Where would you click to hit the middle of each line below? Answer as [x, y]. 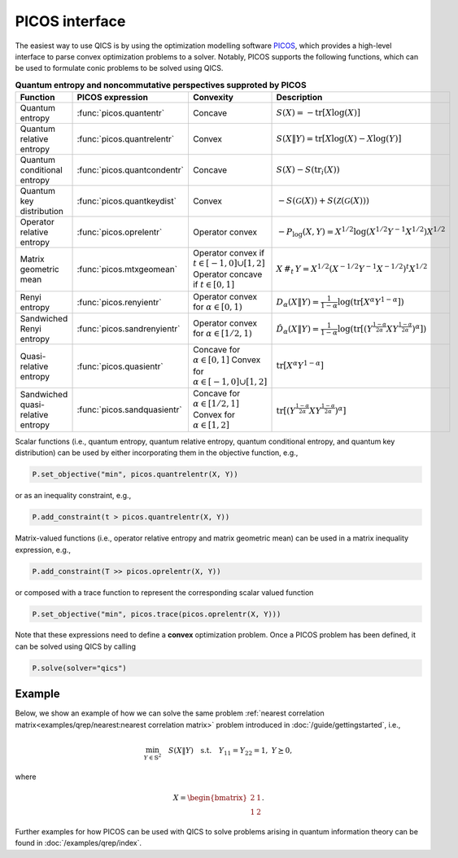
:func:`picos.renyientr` [119, 303]
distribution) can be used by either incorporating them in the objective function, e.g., [157, 453]
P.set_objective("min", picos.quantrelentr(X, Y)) [135, 475]
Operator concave [227, 274]
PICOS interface [70, 21]
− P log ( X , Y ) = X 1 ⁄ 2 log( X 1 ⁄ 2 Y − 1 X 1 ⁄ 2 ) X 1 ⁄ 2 [362, 232]
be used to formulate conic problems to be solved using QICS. [119, 68]
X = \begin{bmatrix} [210, 797]
